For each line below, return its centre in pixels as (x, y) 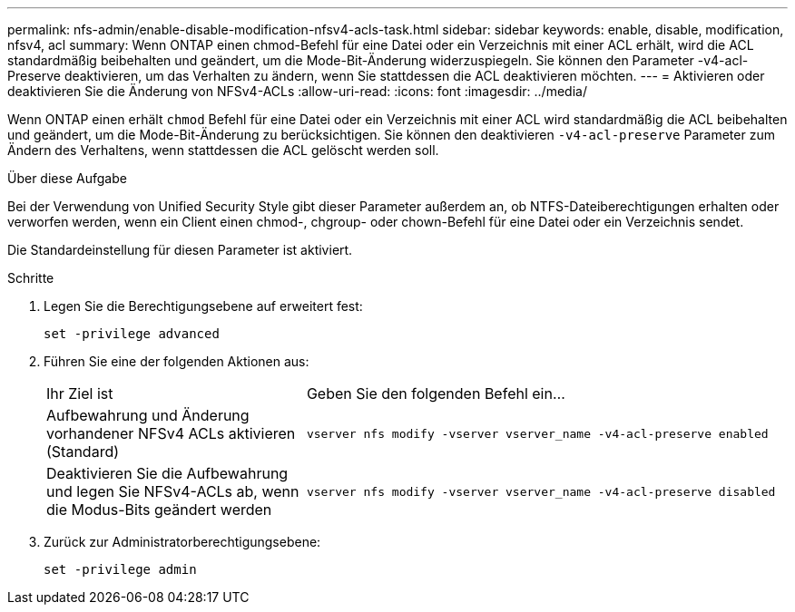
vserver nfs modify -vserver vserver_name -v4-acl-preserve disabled (541, 491)
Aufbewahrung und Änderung (148, 415)
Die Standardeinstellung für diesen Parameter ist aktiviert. (180, 250)
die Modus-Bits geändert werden (159, 510)
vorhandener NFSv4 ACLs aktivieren (171, 433)
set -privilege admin (120, 569)
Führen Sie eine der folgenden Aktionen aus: (177, 361)
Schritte (31, 278)
